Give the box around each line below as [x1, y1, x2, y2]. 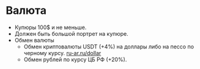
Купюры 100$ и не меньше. [14, 24, 87, 31]
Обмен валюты [14, 36, 54, 44]
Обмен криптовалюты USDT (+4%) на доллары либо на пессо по [23, 43, 194, 50]
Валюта [6, 4, 47, 18]
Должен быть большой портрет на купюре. [14, 30, 129, 37]
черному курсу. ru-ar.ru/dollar [23, 49, 102, 56]
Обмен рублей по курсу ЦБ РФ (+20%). [23, 56, 127, 63]
